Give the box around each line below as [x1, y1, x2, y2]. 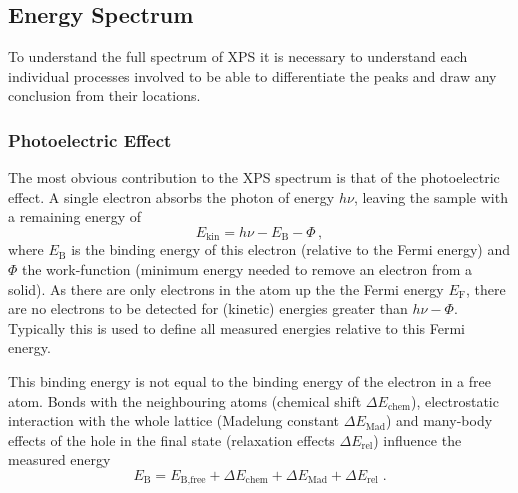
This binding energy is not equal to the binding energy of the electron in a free [8, 371, 491, 391]
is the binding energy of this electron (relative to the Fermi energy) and [71, 239, 511, 260]
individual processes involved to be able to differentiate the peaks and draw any [8, 65, 497, 86]
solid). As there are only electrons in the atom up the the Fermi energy [8, 278, 444, 299]
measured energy [8, 449, 111, 470]
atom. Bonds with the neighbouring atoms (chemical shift [8, 390, 362, 411]
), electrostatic [410, 390, 499, 411]
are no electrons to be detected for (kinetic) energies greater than [8, 298, 408, 319]
